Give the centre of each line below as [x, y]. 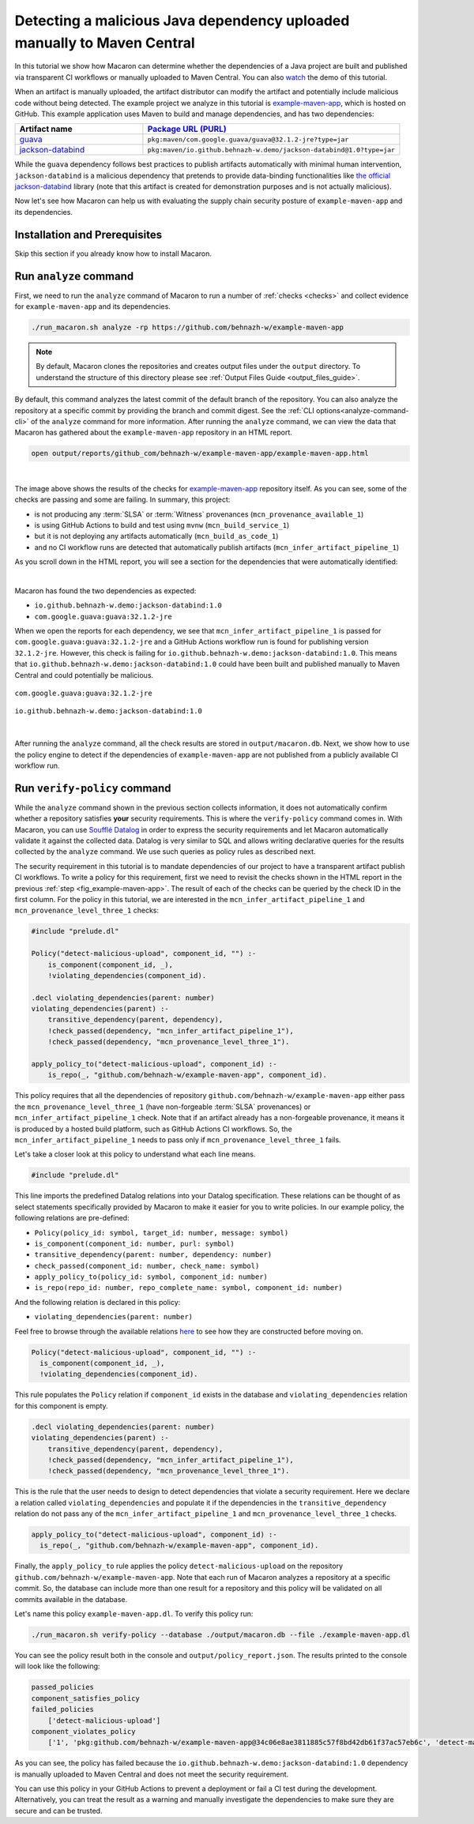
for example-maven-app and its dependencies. [93, 307]
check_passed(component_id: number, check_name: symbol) [147, 1266]
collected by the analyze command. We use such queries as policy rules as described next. [165, 852]
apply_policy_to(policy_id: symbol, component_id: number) [151, 1277]
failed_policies [63, 1709]
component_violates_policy [83, 1731]
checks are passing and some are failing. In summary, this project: [122, 500]
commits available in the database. [71, 1599]
